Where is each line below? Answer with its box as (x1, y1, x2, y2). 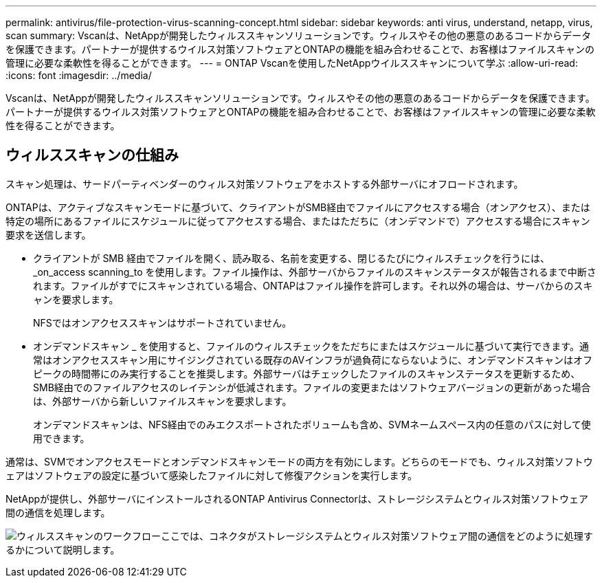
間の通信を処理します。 (5, 506, 111, 518)
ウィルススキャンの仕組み (5, 146, 179, 164)
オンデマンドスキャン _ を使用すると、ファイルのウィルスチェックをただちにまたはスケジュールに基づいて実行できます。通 (33, 340, 589, 352)
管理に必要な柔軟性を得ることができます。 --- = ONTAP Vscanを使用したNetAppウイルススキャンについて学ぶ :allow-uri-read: (5, 57, 578, 69)
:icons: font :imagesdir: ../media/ (5, 69, 152, 81)
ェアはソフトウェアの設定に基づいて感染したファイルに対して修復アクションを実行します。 (5, 469, 418, 481)
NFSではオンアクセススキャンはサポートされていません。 (33, 316, 292, 329)
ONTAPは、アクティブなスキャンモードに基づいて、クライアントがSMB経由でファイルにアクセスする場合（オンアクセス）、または (5, 201, 590, 213)
